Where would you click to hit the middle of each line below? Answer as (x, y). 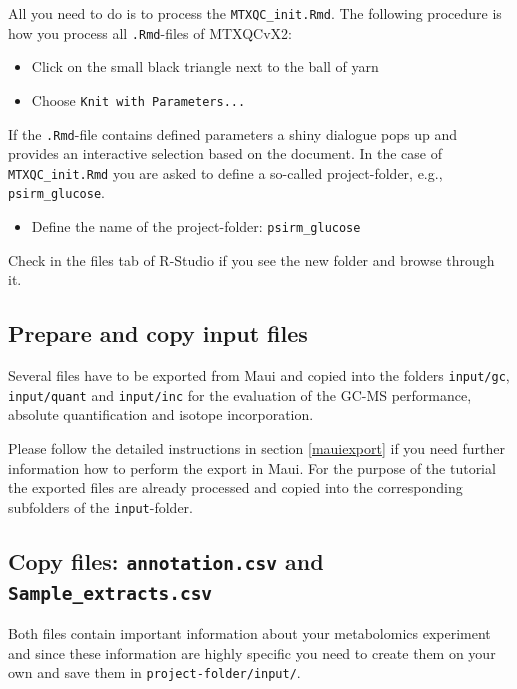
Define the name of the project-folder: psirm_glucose (196, 226)
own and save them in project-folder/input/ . (154, 672)
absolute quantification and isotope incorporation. (161, 414)
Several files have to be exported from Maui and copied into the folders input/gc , (259, 375)
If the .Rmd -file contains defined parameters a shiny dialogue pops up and (233, 133)
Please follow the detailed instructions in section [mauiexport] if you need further (256, 448)
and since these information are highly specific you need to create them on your (252, 652)
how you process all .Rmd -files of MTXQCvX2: (150, 32)
